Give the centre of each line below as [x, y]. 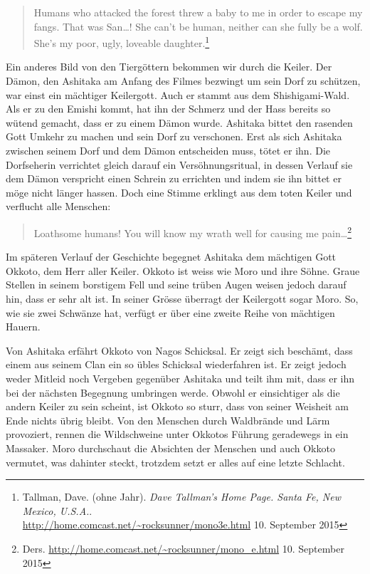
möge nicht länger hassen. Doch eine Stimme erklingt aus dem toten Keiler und [179, 192]
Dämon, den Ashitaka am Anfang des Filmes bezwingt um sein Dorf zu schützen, [183, 81]
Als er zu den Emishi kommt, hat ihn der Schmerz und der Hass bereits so [168, 109]
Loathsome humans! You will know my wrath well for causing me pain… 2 [193, 231]
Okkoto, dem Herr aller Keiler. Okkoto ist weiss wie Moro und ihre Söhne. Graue [183, 270]
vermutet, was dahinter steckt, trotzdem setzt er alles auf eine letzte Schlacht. [175, 462]
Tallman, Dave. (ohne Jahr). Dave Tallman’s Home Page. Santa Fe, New [181, 497]
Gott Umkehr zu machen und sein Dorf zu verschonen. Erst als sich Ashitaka [174, 136]
